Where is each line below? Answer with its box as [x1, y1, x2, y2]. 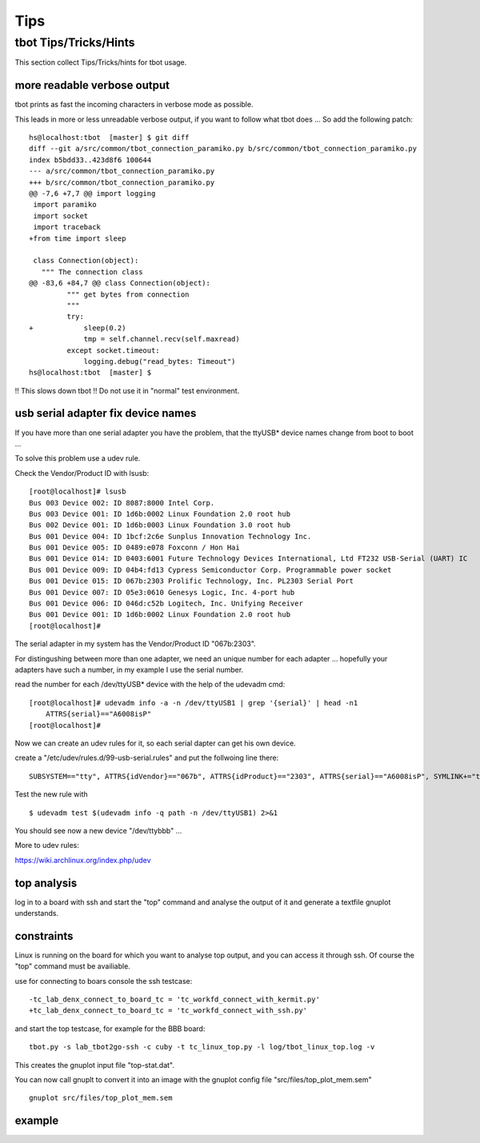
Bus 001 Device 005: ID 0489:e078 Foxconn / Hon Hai [29, 543, 240, 552]
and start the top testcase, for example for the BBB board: [14, 1024, 206, 1033]
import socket [33, 211, 89, 220]
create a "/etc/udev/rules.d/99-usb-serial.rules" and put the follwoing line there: [14, 753, 279, 763]
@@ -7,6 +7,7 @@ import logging [29, 189, 156, 198]
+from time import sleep [29, 234, 126, 243]
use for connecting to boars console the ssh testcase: [14, 976, 193, 985]
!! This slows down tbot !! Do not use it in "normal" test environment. [14, 386, 240, 395]
